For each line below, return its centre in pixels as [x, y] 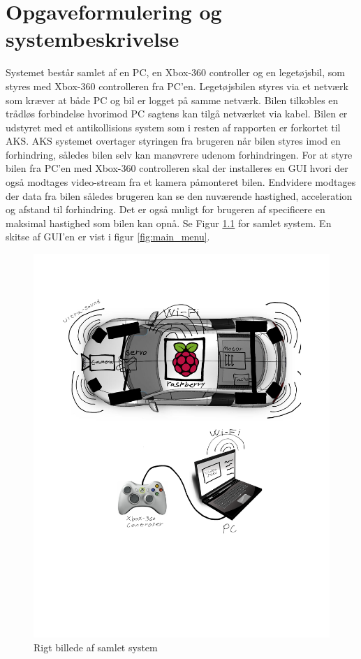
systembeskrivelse [93, 39]
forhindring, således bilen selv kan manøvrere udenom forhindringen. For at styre [179, 154]
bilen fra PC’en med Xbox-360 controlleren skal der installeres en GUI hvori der [177, 168]
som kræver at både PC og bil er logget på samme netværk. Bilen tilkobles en [172, 100]
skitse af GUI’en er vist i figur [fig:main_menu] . [108, 237]
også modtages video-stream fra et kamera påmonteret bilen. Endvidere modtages [181, 182]
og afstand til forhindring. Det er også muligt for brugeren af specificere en [165, 209]
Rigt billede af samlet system [96, 647]
